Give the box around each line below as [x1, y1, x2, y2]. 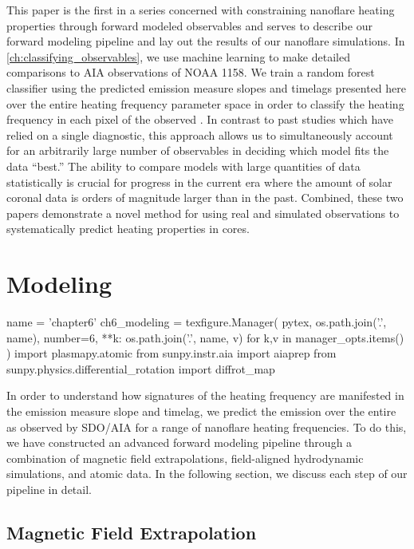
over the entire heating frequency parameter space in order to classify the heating [6, 95, 404, 112]
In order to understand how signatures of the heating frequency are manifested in [6, 387, 404, 404]
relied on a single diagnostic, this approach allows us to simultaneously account [6, 126, 393, 143]
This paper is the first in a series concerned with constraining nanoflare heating [6, 2, 395, 18]
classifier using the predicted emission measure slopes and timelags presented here [6, 79, 407, 96]
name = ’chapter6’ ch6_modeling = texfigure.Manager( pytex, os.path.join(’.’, [6, 314, 387, 330]
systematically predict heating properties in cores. [6, 220, 250, 237]
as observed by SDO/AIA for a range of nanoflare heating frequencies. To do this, [6, 418, 407, 435]
